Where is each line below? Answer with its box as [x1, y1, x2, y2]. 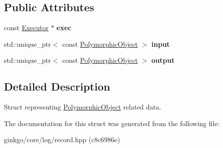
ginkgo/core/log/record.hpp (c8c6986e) [4, 134, 120, 145]
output [151, 55, 175, 65]
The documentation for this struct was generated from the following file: [4, 118, 220, 128]
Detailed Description [4, 79, 111, 94]
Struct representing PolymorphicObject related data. [4, 102, 161, 112]
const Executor [4, 22, 49, 33]
